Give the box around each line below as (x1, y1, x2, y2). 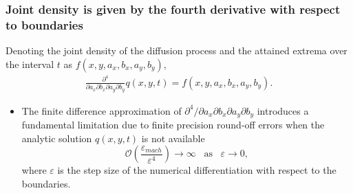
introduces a (257, 103, 309, 117)
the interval (6, 56, 54, 71)
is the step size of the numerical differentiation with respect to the (57, 163, 336, 177)
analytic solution (21, 130, 92, 145)
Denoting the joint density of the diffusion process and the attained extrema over (6, 43, 347, 58)
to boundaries (6, 16, 83, 33)
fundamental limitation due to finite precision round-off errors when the (21, 117, 325, 132)
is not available (141, 130, 205, 145)
